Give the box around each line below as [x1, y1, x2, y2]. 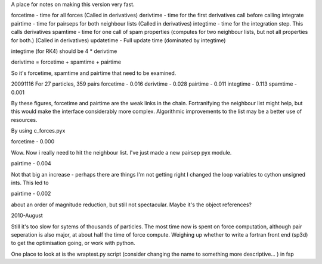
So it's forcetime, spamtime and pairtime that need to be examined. [11, 69, 177, 77]
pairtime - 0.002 [11, 190, 51, 197]
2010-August [11, 212, 43, 219]
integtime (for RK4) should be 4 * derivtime [11, 48, 117, 55]
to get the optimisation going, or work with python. [11, 240, 135, 247]
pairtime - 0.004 [11, 160, 52, 167]
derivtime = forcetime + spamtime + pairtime [11, 58, 122, 65]
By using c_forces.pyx [11, 127, 66, 134]
